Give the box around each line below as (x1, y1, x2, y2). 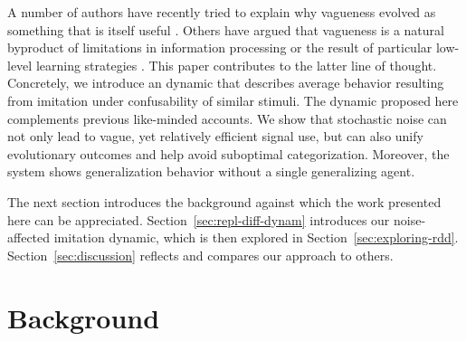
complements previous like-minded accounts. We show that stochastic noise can (7, 109, 447, 128)
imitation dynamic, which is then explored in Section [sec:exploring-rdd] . (53, 228, 459, 247)
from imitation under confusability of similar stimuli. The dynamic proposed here (7, 90, 459, 109)
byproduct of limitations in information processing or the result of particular (7, 38, 433, 57)
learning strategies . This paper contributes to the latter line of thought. (35, 55, 437, 74)
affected (7, 228, 51, 247)
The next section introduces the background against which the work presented (7, 192, 442, 211)
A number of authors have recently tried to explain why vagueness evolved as (7, 3, 436, 21)
